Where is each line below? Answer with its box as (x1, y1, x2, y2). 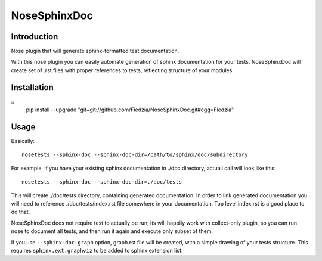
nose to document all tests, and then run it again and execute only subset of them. (11, 228, 213, 235)
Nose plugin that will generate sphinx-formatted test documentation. (11, 48, 179, 55)
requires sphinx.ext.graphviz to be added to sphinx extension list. (11, 247, 183, 254)
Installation (11, 82, 54, 92)
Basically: (11, 138, 35, 145)
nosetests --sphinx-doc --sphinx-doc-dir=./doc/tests (21, 179, 182, 185)
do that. (11, 209, 30, 216)
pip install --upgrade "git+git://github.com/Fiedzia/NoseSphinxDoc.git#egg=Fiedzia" (26, 106, 234, 113)
